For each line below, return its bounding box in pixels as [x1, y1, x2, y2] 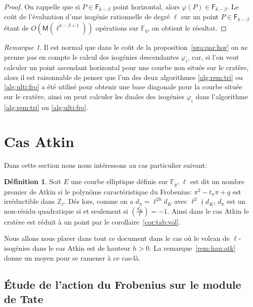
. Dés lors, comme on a [64, 196, 133, 206]
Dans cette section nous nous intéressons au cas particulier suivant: [4, 159, 207, 170]
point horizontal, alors [113, 1, 180, 11]
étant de [4, 22, 29, 33]
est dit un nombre [190, 176, 245, 187]
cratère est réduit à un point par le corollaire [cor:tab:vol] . [4, 216, 181, 227]
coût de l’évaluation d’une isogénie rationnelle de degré [4, 11, 170, 22]
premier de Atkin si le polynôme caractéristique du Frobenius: [4, 186, 192, 196]
